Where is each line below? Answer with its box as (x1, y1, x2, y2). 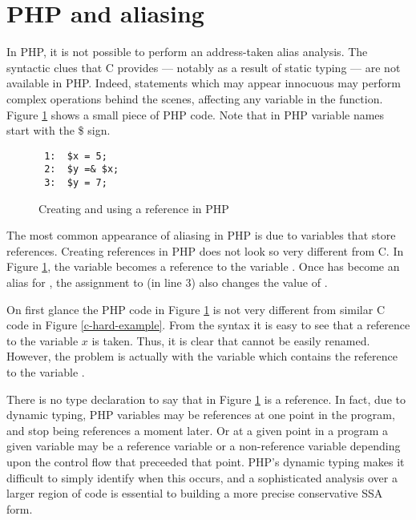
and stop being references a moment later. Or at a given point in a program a (6, 421, 388, 438)
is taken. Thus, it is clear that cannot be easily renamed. (91, 332, 370, 349)
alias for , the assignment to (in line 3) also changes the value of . (6, 274, 328, 291)
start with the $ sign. (6, 122, 111, 139)
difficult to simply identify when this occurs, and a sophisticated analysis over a (6, 469, 398, 486)
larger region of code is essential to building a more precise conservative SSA (6, 485, 383, 502)
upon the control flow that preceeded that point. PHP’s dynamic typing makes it (6, 453, 405, 470)
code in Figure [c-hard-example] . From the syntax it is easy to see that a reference (6, 316, 410, 333)
